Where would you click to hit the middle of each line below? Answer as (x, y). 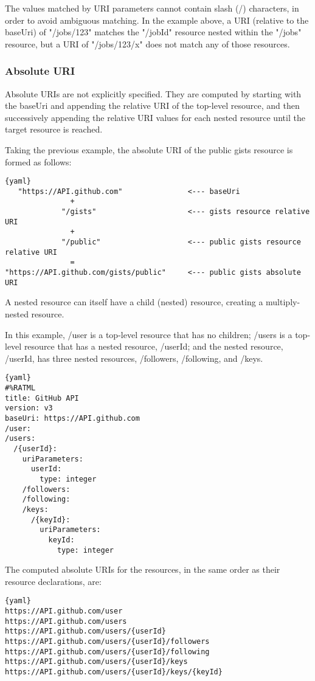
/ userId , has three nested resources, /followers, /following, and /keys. (134, 358)
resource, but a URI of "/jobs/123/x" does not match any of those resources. (147, 43)
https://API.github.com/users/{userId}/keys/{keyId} (114, 672)
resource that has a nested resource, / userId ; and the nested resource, (154, 346)
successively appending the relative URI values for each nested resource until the (155, 117)
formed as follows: (38, 161)
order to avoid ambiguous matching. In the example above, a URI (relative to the (157, 20)
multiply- (283, 302)
